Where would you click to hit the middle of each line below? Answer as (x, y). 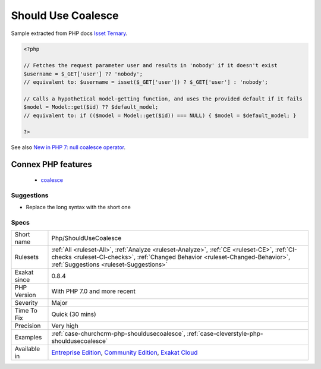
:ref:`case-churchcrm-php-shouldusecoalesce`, (118, 334)
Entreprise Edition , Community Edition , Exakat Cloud (125, 352)
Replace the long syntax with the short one (78, 207)
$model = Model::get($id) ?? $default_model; (91, 107)
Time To (26, 311)
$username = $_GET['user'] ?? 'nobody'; (83, 74)
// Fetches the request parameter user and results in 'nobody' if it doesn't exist (150, 66)
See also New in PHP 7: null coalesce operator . (68, 147)
